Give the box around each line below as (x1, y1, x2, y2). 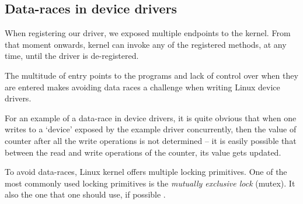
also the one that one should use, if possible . (5, 188, 166, 201)
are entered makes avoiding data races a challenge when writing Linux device (5, 80, 280, 93)
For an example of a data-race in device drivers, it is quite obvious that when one (5, 111, 297, 124)
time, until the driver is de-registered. (5, 50, 139, 62)
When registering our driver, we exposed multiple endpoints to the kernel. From (5, 27, 291, 39)
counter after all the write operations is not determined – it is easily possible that (5, 134, 297, 146)
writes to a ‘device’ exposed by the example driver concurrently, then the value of (5, 123, 297, 135)
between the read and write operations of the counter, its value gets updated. (5, 146, 281, 158)
